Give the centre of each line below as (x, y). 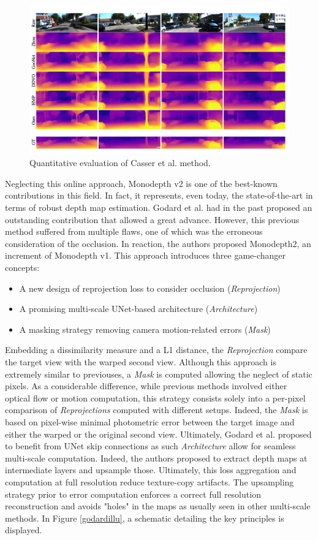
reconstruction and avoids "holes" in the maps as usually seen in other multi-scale (158, 506)
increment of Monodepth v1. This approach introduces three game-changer (146, 255)
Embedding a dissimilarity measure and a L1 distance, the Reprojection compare (156, 350)
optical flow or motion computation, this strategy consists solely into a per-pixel (155, 397)
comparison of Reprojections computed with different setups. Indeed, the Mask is (157, 410)
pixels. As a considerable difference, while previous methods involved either (146, 386)
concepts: (22, 268)
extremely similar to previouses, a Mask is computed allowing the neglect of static (159, 374)
